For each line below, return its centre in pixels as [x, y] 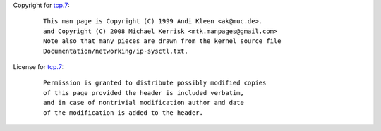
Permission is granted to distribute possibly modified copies [155, 83]
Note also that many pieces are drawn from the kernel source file [162, 41]
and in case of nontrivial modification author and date [144, 103]
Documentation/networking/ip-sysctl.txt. [116, 51]
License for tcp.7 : [38, 66]
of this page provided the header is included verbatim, [144, 93]
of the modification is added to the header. [123, 112]
